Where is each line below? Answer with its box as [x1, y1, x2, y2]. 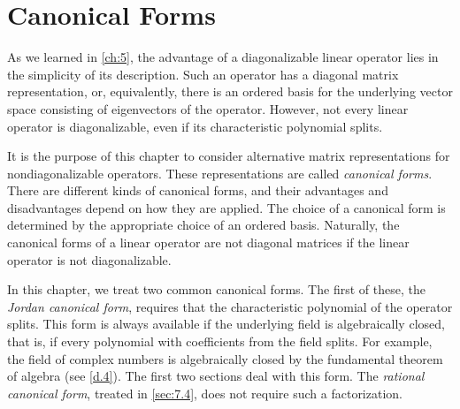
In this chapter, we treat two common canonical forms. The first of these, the [7, 280, 425, 299]
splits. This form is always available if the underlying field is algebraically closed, [7, 314, 445, 333]
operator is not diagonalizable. [7, 250, 172, 269]
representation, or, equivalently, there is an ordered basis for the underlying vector [7, 82, 453, 101]
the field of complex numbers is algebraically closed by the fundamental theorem [7, 349, 443, 367]
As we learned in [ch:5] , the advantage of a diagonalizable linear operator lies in [7, 48, 439, 66]
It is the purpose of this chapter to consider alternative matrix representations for [7, 147, 450, 165]
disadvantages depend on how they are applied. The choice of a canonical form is [7, 198, 446, 216]
